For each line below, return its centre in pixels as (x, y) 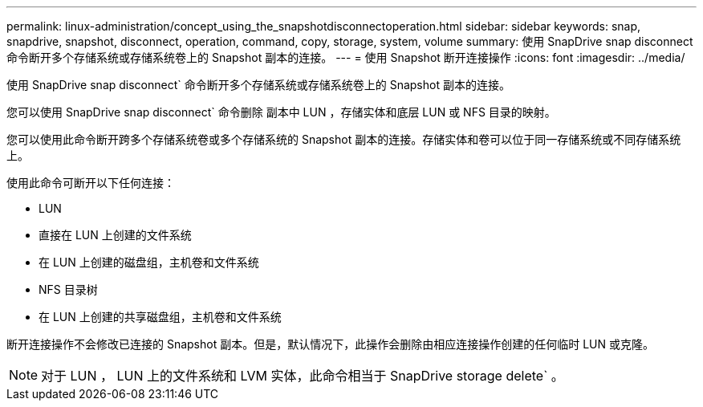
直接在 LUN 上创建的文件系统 (115, 235)
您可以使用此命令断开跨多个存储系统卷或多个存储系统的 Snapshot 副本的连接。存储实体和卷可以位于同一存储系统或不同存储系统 (344, 139)
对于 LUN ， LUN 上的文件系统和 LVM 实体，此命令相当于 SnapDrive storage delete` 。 (303, 376)
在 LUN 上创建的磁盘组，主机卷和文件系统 (149, 262)
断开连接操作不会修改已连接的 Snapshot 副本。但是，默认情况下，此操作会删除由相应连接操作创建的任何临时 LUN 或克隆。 (330, 344)
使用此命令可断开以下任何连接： (91, 183)
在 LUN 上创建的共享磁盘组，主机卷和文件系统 (160, 317)
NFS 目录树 (68, 289)
